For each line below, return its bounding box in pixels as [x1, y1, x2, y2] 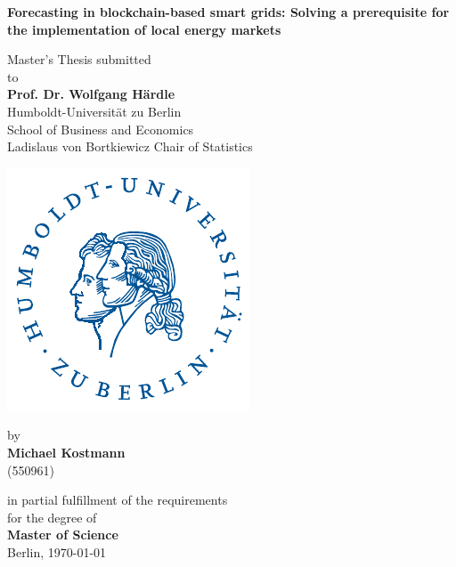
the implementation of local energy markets [7, 20, 281, 38]
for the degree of [7, 507, 97, 526]
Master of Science [7, 525, 118, 544]
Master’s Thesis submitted [7, 50, 151, 69]
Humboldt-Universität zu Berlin [7, 101, 182, 120]
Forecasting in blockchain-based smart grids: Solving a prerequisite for [7, 3, 450, 20]
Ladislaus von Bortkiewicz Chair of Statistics [7, 137, 253, 156]
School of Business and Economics [7, 119, 194, 138]
